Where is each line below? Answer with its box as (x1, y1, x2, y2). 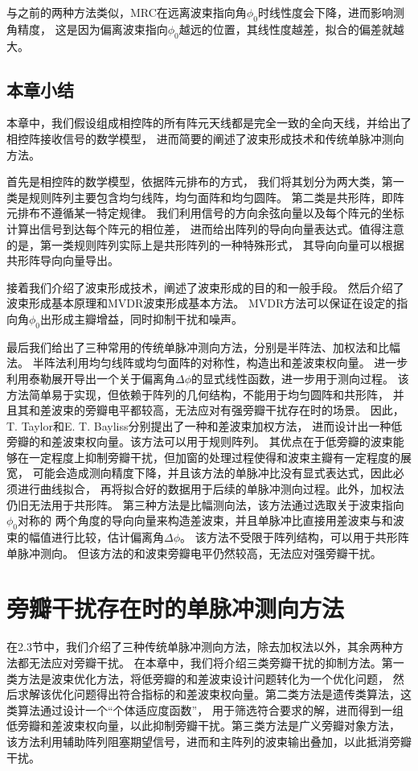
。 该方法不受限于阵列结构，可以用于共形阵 (180, 529, 409, 546)
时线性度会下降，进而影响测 (257, 4, 404, 20)
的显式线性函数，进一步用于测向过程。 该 (191, 369, 409, 386)
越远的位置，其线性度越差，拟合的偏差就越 (178, 20, 404, 37)
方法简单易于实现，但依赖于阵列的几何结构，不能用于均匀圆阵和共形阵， (6, 385, 389, 402)
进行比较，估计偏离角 (51, 529, 164, 546)
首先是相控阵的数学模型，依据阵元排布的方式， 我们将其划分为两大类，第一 (6, 173, 404, 190)
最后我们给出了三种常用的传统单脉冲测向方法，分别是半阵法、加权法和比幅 (6, 338, 400, 355)
